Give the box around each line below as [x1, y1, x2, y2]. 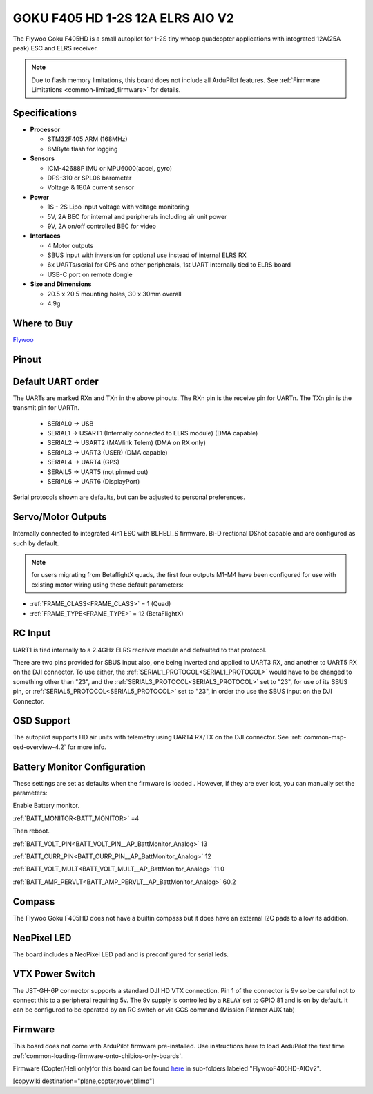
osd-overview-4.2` [12, 743, 66, 751]
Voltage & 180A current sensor [47, 183, 135, 191]
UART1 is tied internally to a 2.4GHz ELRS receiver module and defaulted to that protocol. [12, 645, 267, 654]
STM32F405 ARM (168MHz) [47, 135, 128, 143]
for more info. [67, 743, 106, 751]
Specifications [12, 107, 77, 119]
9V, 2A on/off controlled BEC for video [47, 222, 157, 230]
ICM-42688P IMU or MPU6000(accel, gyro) [47, 164, 173, 172]
